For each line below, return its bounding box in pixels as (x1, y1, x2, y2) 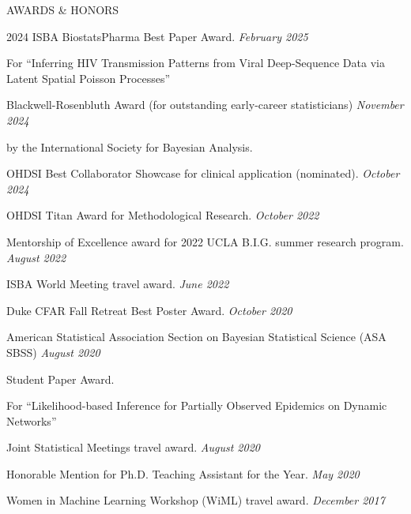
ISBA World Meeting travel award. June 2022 (6, 276, 229, 292)
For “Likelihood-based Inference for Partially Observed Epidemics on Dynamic (6, 397, 387, 414)
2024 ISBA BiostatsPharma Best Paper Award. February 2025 (6, 28, 308, 44)
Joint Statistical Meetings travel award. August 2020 (6, 439, 260, 456)
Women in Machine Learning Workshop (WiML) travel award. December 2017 (6, 492, 385, 508)
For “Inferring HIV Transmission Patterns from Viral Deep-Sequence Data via (6, 54, 385, 71)
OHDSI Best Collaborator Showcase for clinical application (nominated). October (6, 165, 400, 182)
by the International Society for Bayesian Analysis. (6, 138, 253, 155)
